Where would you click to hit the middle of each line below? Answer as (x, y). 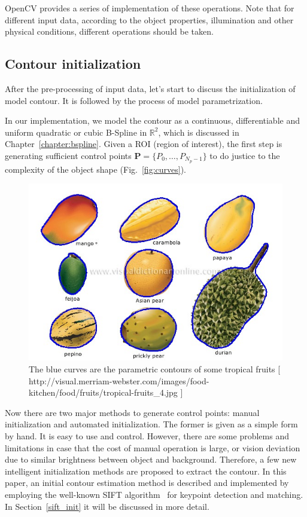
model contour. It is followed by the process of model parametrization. (134, 100)
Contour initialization (73, 64)
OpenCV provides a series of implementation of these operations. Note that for (150, 8)
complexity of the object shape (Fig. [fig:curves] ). (95, 169)
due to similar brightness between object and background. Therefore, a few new (151, 459)
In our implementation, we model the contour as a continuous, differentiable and (152, 120)
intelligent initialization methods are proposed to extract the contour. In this (146, 471)
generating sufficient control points (68, 155)
